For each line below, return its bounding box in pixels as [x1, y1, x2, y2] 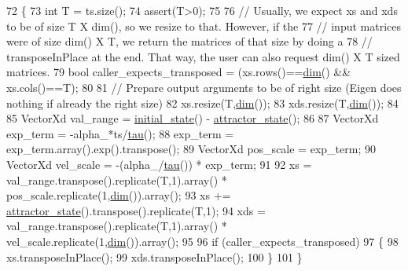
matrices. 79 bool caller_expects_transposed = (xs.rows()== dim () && [6, 64, 351, 80]
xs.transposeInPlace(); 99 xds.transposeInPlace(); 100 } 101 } [6, 248, 303, 265]
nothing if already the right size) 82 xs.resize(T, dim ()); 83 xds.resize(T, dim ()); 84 [6, 94, 399, 111]
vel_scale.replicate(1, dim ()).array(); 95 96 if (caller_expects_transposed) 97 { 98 [6, 233, 399, 249]
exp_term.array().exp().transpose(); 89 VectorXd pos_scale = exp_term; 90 [6, 141, 376, 157]
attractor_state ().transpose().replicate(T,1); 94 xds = [6, 202, 266, 218]
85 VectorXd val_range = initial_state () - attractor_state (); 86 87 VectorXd [6, 110, 379, 126]
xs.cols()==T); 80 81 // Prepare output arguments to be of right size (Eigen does [6, 79, 402, 95]
